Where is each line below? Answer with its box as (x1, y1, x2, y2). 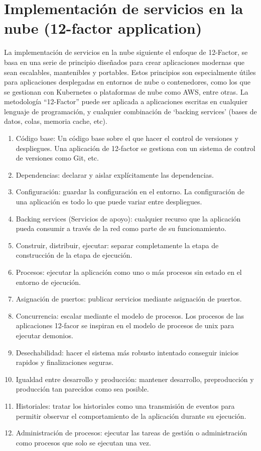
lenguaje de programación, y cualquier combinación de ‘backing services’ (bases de (4, 106, 257, 116)
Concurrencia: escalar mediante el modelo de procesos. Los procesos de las (16, 310, 244, 321)
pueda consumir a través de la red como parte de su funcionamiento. (16, 223, 226, 234)
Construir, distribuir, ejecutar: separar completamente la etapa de (16, 240, 219, 250)
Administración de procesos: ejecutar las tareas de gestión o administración (16, 427, 247, 438)
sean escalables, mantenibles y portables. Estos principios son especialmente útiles (4, 66, 256, 77)
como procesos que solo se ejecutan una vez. (16, 437, 151, 447)
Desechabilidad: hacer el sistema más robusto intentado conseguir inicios (16, 347, 239, 357)
